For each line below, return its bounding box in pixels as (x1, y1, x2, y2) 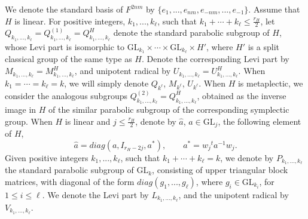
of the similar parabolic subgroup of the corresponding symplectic (48, 103, 289, 115)
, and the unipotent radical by (178, 189, 289, 201)
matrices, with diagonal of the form (5, 175, 135, 188)
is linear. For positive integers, (14, 14, 126, 27)
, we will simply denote (64, 76, 149, 89)
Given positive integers (5, 151, 89, 164)
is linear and (65, 115, 111, 127)
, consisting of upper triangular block (152, 164, 288, 176)
